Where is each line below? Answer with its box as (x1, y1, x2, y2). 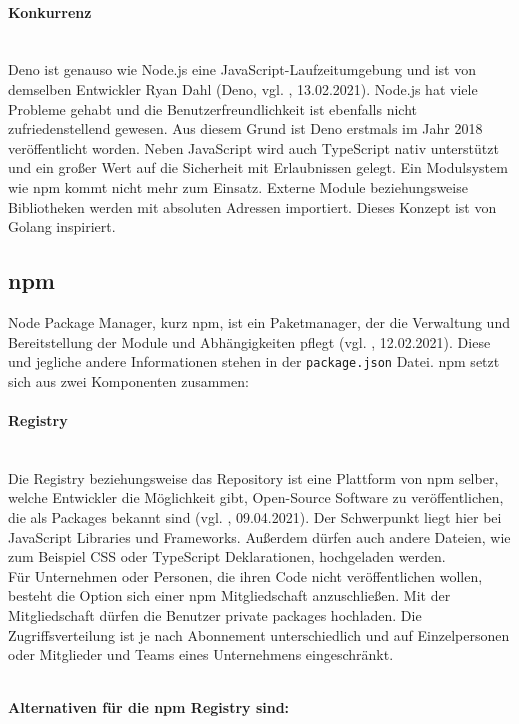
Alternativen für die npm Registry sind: (8, 697, 290, 718)
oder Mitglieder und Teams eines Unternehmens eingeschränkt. (8, 644, 394, 665)
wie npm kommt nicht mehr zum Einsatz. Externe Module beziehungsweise (8, 176, 468, 197)
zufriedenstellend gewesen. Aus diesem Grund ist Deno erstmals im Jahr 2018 (8, 118, 483, 139)
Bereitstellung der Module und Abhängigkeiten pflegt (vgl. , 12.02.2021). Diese (8, 331, 491, 352)
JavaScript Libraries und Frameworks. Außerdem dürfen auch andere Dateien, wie (8, 526, 511, 547)
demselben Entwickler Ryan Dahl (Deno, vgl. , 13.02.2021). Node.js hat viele (8, 78, 478, 99)
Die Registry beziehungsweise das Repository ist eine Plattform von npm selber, (8, 467, 499, 488)
